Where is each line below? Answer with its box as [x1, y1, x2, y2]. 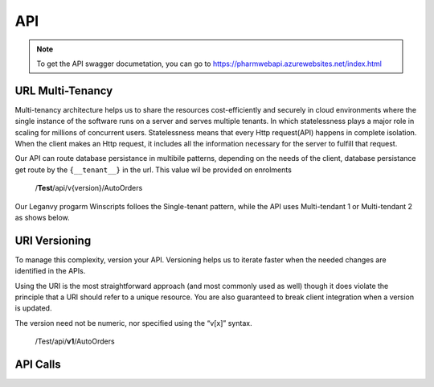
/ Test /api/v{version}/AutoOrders [35, 183, 143, 193]
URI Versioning [14, 233, 92, 247]
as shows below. [14, 212, 70, 222]
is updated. [14, 303, 52, 313]
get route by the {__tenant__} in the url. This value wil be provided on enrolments [14, 165, 293, 175]
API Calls [14, 358, 62, 372]
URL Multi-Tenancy [14, 84, 113, 97]
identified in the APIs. [14, 266, 86, 276]
